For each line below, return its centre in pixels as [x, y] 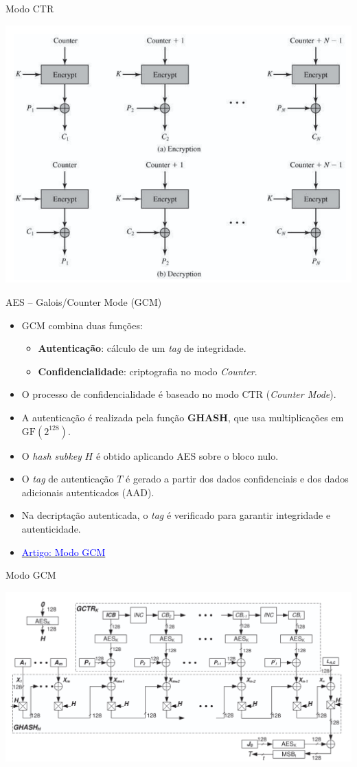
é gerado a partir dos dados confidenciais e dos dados [237, 479]
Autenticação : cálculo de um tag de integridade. [142, 348]
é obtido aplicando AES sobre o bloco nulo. [187, 455]
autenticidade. [51, 528]
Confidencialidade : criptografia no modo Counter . [148, 371]
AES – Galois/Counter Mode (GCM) [84, 302]
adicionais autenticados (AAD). [88, 492]
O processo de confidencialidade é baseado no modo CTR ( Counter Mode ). [179, 394]
